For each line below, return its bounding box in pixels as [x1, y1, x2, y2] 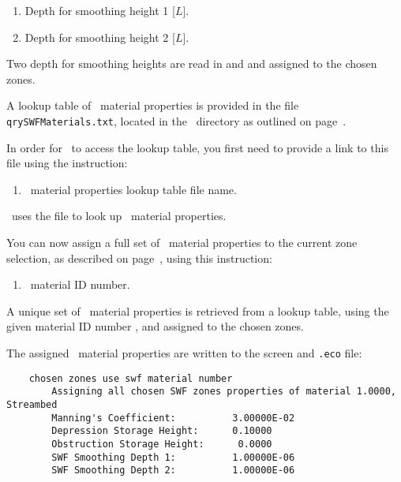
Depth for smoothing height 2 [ [24, 28, 175, 45]
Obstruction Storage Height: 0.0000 [51, 438, 272, 450]
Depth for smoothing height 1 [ [24, 2, 175, 18]
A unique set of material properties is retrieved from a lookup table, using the [6, 302, 389, 319]
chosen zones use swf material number [28, 372, 233, 384]
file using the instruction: [6, 155, 128, 171]
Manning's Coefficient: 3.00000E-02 [51, 412, 295, 424]
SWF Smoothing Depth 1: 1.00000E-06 [51, 451, 295, 463]
